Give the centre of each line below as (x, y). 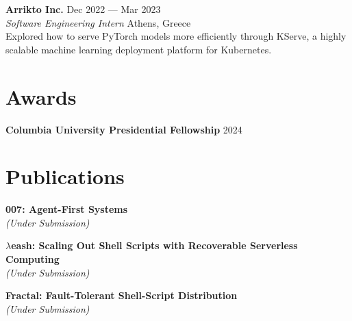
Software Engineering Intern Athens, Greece (98, 22)
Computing (33, 259)
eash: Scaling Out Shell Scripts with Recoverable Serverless (154, 245)
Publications (65, 176)
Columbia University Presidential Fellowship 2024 (124, 129)
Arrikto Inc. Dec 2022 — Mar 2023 (83, 9)
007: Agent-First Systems (67, 209)
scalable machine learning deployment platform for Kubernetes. (139, 49)
